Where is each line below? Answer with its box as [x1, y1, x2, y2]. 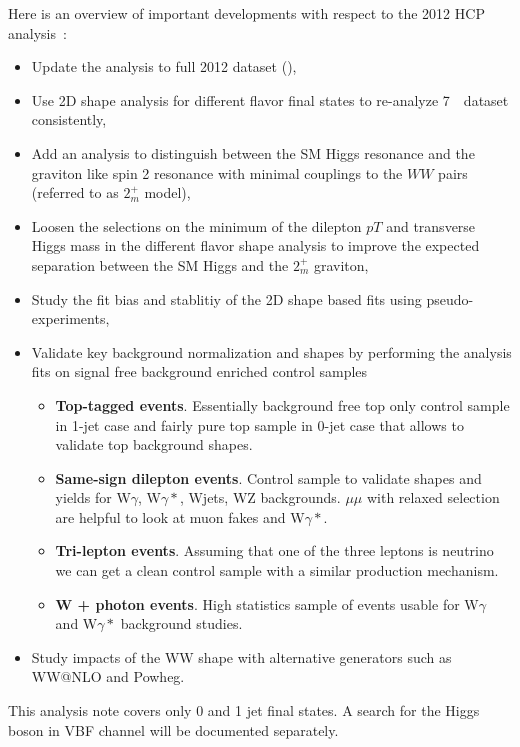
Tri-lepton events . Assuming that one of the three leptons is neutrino [55, 540, 494, 561]
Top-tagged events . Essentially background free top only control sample [55, 394, 510, 415]
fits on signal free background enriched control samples [31, 361, 368, 382]
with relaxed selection [366, 487, 500, 508]
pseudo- [426, 288, 474, 309]
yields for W [55, 487, 131, 508]
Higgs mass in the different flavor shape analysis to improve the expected [31, 235, 480, 256]
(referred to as [31, 182, 119, 203]
